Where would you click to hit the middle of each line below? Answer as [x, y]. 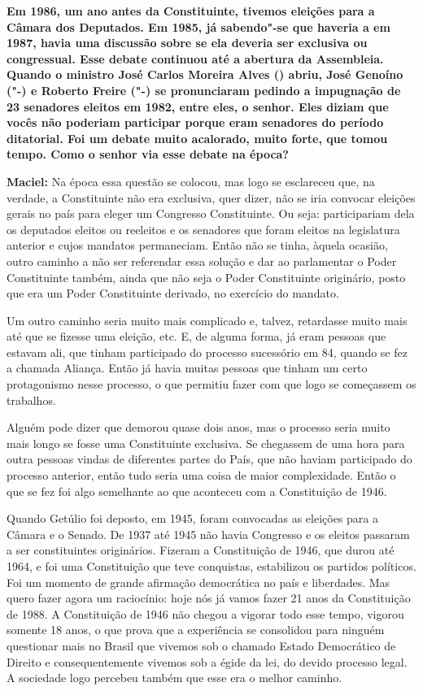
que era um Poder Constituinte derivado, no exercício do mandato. [173, 293]
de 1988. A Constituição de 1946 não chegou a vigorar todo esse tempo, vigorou [205, 613]
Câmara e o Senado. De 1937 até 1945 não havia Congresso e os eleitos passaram [208, 534]
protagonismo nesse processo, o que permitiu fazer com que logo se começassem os [211, 384]
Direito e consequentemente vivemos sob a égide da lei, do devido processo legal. [207, 661]
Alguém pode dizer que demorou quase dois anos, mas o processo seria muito [198, 427]
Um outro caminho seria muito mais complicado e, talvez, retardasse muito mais [207, 320]
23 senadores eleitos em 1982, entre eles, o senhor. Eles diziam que [198, 106]
